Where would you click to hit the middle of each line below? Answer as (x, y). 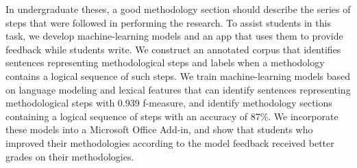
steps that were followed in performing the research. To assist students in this (168, 22)
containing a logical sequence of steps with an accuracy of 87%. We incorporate (172, 116)
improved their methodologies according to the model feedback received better (170, 142)
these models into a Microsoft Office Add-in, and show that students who (159, 129)
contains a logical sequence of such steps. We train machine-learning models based (178, 75)
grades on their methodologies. (70, 156)
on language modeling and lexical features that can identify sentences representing (178, 89)
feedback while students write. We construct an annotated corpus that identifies (173, 49)
